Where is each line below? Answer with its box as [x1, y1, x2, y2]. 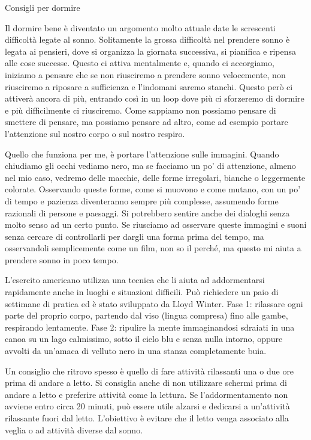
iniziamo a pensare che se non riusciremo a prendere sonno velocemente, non [5, 68, 286, 81]
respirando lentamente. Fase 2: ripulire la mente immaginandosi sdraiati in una [5, 320, 295, 333]
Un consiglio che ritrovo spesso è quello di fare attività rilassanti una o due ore [5, 364, 294, 377]
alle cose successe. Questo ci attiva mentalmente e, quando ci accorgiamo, [5, 57, 274, 69]
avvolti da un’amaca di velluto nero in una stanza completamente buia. [5, 344, 267, 357]
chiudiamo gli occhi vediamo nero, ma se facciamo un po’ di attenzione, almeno [5, 159, 296, 172]
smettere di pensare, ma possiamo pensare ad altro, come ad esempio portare [5, 115, 288, 128]
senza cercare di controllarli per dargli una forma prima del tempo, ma [5, 230, 264, 242]
